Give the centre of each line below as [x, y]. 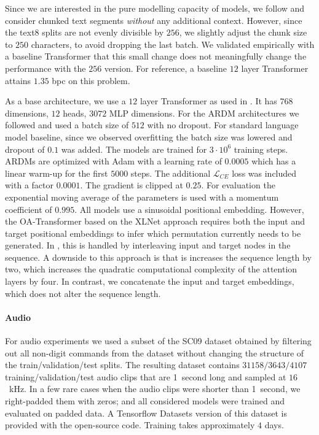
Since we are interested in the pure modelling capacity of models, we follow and [155, 8]
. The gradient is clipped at [132, 185]
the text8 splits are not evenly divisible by [85, 32]
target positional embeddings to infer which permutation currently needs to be [153, 233]
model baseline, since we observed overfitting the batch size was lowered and [149, 137]
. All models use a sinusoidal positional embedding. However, [189, 209]
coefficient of [29, 209]
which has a [274, 161]
